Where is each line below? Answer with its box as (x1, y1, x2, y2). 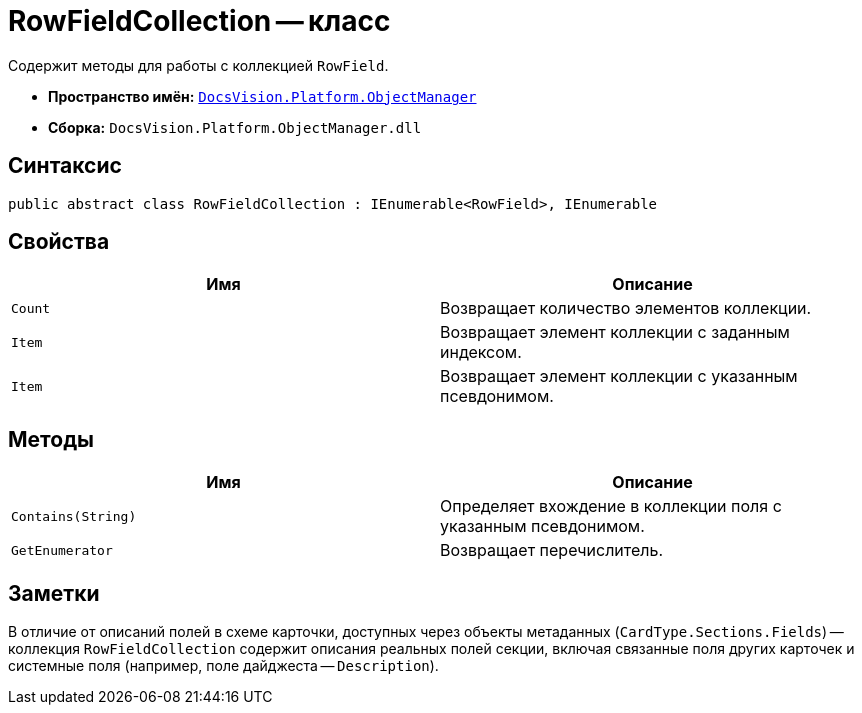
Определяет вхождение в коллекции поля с (440, 496, 782, 517)
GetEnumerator (11, 542, 113, 558)
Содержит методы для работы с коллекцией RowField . (8, 56, 389, 74)
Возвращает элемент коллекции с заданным (440, 322, 790, 343)
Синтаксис (8, 153, 122, 179)
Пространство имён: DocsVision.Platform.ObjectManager (48, 87, 477, 105)
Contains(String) (11, 508, 137, 524)
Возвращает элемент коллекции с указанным (440, 366, 798, 387)
